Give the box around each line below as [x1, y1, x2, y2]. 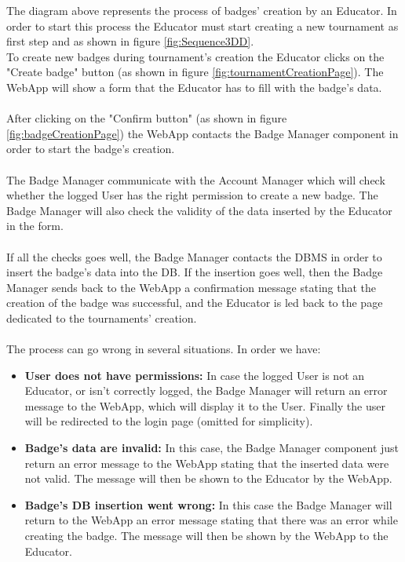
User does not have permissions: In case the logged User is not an [24, 367, 365, 383]
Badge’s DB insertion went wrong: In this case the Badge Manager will [24, 496, 392, 513]
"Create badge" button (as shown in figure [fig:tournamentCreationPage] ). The [6, 64, 384, 80]
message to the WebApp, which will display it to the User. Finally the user [24, 397, 385, 414]
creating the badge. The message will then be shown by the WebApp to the [24, 527, 389, 543]
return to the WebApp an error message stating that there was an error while [24, 512, 398, 528]
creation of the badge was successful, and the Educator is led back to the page [6, 294, 383, 311]
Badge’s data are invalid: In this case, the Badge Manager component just [24, 440, 400, 456]
